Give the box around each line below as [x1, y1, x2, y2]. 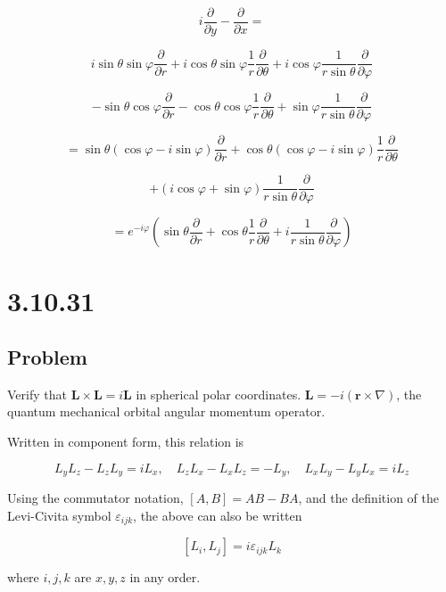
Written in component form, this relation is [7, 432, 244, 451]
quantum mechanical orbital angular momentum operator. [7, 402, 326, 421]
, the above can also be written [133, 506, 302, 524]
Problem [7, 343, 87, 371]
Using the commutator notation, [7, 489, 184, 507]
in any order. [129, 568, 201, 587]
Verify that [7, 384, 67, 403]
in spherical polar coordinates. [136, 384, 301, 403]
